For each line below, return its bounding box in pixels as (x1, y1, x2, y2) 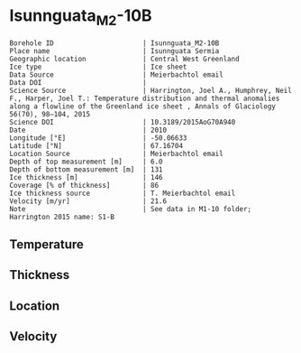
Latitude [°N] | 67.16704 (9, 141, 183, 150)
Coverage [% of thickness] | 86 (9, 181, 160, 190)
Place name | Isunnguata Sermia (9, 46, 220, 55)
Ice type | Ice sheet (9, 62, 187, 71)
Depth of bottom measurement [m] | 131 (9, 164, 164, 174)
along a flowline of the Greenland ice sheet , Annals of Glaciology (9, 101, 277, 111)
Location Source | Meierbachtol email (9, 149, 223, 158)
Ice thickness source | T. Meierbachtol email (9, 189, 236, 198)
